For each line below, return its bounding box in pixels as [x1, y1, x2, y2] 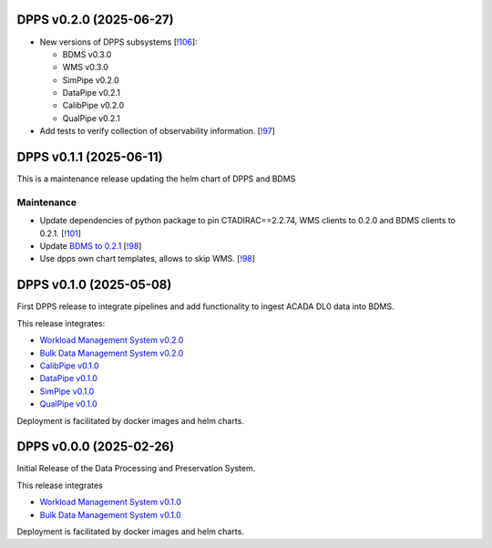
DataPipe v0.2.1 [62, 88, 120, 98]
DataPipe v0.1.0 [39, 373, 97, 384]
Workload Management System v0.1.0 [39, 497, 181, 508]
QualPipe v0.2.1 [62, 112, 120, 123]
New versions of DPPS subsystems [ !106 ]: [39, 36, 198, 47]
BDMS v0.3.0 [62, 48, 112, 59]
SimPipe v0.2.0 [62, 74, 120, 86]
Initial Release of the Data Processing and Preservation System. [16, 463, 256, 474]
